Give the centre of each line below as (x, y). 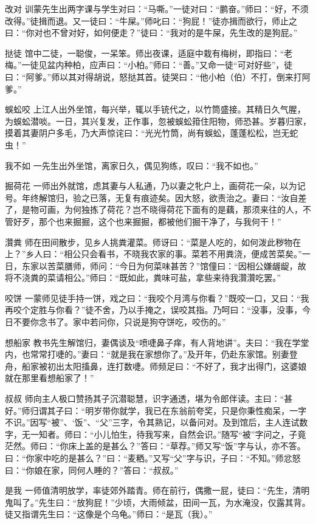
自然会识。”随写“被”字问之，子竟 (242, 434)
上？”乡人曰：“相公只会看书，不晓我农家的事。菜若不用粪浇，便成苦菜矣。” (153, 254)
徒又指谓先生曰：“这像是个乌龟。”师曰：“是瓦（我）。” (109, 514)
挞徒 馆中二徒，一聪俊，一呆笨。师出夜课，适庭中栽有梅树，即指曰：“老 (149, 53)
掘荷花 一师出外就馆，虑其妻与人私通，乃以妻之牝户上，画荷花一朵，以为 (151, 186)
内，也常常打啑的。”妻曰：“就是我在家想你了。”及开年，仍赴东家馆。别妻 (147, 354)
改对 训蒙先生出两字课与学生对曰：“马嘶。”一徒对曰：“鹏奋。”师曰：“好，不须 (157, 9)
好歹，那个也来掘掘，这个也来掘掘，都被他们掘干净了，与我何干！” (147, 221)
